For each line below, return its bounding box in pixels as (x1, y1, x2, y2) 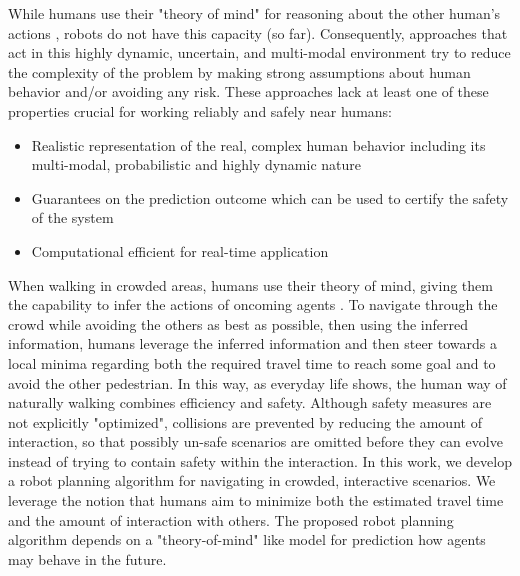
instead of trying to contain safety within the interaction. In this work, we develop (8, 450, 512, 471)
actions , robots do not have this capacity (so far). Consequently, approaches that (8, 22, 508, 43)
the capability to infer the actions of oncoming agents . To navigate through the (8, 294, 498, 315)
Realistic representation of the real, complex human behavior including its (31, 134, 486, 155)
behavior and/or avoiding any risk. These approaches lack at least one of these (8, 81, 489, 102)
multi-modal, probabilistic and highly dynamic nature (31, 154, 362, 175)
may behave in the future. (8, 548, 167, 569)
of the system (31, 207, 114, 228)
